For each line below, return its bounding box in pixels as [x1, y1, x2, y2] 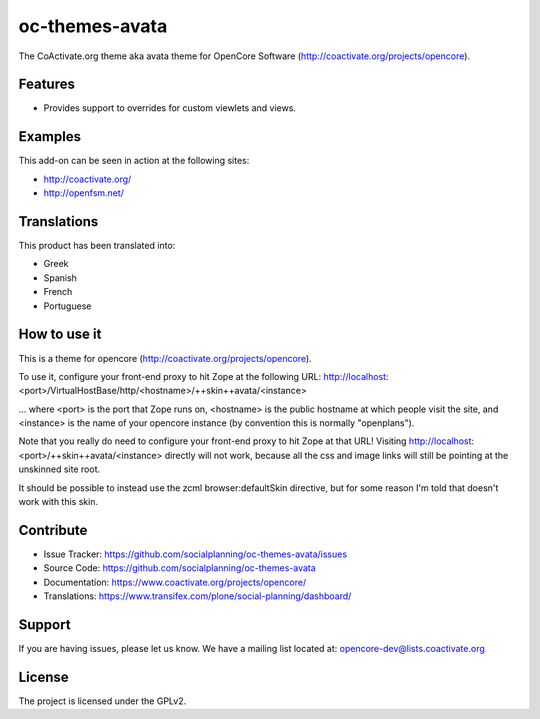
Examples [18, 128, 82, 145]
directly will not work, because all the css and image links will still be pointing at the [164, 449, 509, 461]
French [43, 286, 73, 298]
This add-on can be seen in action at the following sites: [18, 155, 250, 167]
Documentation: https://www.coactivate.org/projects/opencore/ [43, 576, 307, 588]
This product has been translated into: [18, 240, 176, 252]
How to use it [18, 326, 102, 343]
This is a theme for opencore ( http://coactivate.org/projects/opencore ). [18, 352, 312, 364]
